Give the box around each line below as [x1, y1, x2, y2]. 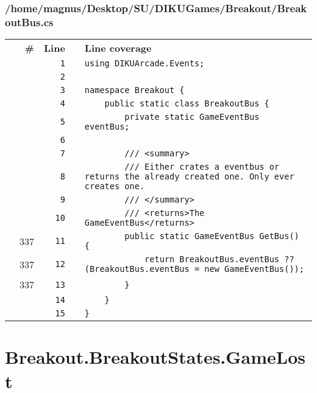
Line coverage [84, 41, 152, 55]
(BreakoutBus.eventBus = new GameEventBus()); [84, 264, 304, 274]
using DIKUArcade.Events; [84, 58, 205, 69]
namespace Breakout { [84, 85, 185, 96]
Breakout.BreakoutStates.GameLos [5, 344, 306, 369]
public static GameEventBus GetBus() [124, 231, 299, 242]
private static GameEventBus [124, 112, 260, 122]
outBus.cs [5, 14, 54, 29]
